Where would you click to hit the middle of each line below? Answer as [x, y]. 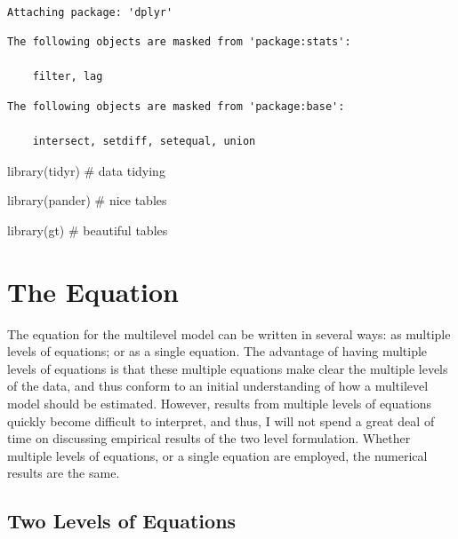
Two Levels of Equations [122, 521]
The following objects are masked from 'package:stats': [179, 42]
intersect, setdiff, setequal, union [144, 142]
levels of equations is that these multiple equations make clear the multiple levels [228, 368]
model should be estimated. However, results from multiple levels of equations [219, 404]
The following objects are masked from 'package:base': [176, 106]
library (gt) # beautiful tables [88, 230]
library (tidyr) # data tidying [86, 170]
